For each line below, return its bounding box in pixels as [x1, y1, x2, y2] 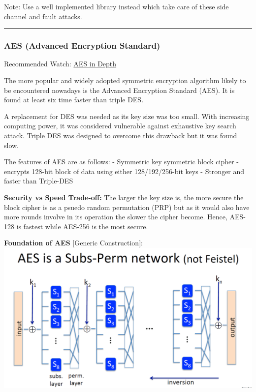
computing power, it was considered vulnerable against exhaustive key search [4, 121, 236, 131]
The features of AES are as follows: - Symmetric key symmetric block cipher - [4, 156, 239, 167]
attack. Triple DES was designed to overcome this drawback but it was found [4, 130, 237, 140]
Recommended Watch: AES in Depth [4, 59, 117, 69]
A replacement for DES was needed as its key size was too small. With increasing [4, 111, 250, 121]
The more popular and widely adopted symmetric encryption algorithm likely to [4, 75, 246, 85]
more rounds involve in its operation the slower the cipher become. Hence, [4, 211, 227, 222]
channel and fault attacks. [4, 11, 82, 21]
